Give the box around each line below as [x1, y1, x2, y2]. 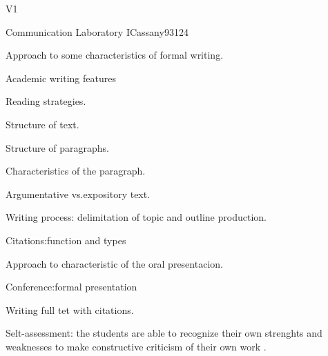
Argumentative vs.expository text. [6, 186, 151, 201]
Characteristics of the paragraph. [6, 164, 146, 178]
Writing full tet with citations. [6, 302, 134, 317]
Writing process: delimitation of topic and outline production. [6, 210, 267, 224]
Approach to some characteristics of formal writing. [6, 48, 224, 62]
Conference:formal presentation [6, 279, 137, 294]
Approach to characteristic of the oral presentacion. [6, 256, 223, 270]
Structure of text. [6, 117, 79, 131]
